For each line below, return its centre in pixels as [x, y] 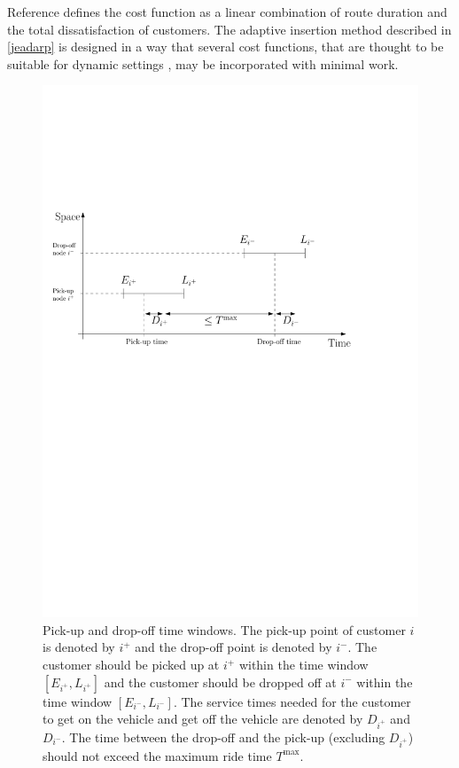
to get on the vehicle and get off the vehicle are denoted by [203, 719]
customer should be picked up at [131, 665]
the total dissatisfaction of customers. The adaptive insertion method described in [229, 29]
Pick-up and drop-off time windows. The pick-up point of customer [224, 629]
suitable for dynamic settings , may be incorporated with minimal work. [203, 63]
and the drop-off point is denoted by [233, 647]
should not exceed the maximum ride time [157, 755]
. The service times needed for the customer [292, 701]
